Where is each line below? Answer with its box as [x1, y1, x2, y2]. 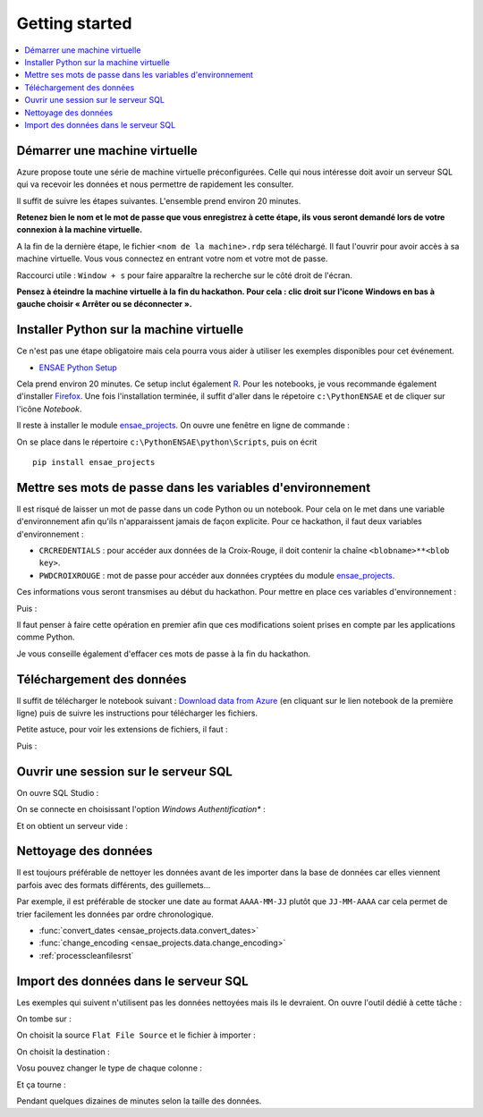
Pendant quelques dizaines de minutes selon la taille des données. [16, 1096, 262, 1106]
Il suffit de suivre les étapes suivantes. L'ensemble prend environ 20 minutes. [16, 195, 301, 206]
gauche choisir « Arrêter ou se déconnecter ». [16, 299, 192, 309]
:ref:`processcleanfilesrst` [38, 950, 134, 960]
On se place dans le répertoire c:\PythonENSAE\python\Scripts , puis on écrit [16, 436, 318, 447]
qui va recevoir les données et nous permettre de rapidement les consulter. [16, 179, 294, 190]
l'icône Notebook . [16, 403, 82, 414]
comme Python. [16, 631, 75, 643]
